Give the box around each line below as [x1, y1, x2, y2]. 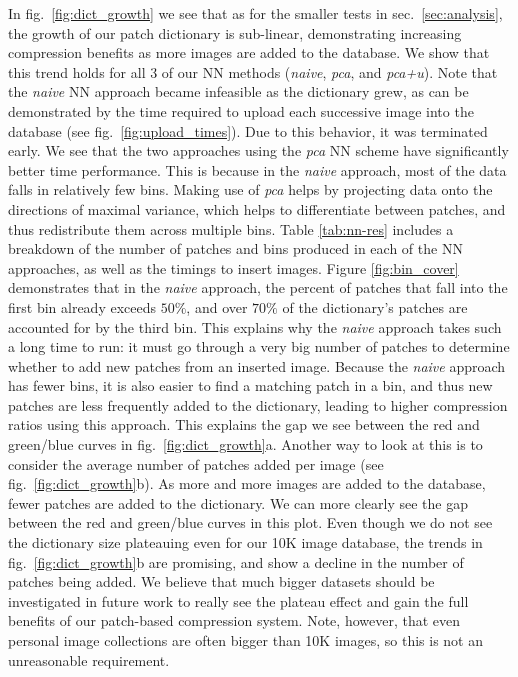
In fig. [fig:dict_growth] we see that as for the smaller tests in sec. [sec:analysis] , [8, 3, 503, 23]
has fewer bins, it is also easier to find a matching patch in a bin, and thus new [8, 375, 493, 396]
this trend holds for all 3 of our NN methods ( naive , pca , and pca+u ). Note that [8, 61, 498, 82]
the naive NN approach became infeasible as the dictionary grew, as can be [8, 81, 469, 102]
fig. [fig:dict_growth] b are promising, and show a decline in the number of [8, 551, 464, 572]
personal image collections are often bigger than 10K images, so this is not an [8, 630, 483, 650]
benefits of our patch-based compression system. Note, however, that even [8, 610, 461, 631]
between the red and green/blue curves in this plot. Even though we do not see [8, 512, 493, 533]
